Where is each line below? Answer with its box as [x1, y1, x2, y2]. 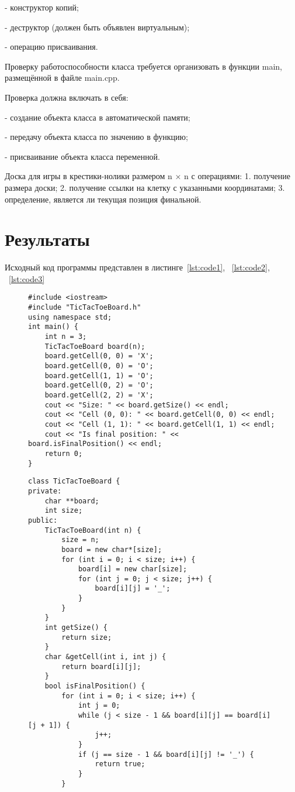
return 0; [44, 449, 83, 458]
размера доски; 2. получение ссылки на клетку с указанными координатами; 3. [5, 181, 285, 193]
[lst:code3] [9, 272, 45, 284]
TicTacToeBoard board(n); [44, 342, 145, 351]
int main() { [28, 323, 78, 331]
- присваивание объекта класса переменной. [5, 150, 161, 162]
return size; [61, 633, 112, 642]
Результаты [5, 227, 90, 251]
